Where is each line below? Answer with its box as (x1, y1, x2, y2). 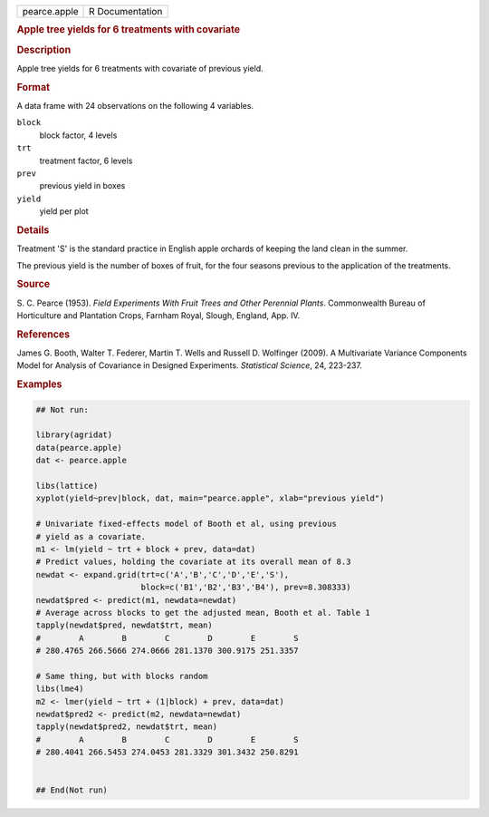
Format (16, 81, 50, 93)
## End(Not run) (35, 785, 109, 795)
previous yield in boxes (39, 180, 126, 191)
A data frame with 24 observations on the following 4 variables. (16, 100, 254, 111)
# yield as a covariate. (35, 531, 147, 541)
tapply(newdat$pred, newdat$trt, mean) (35, 620, 213, 630)
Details (16, 223, 50, 236)
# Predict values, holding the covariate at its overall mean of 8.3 (35, 557, 351, 567)
